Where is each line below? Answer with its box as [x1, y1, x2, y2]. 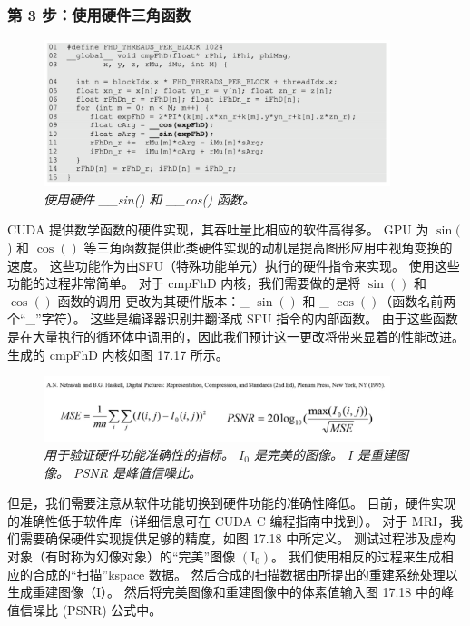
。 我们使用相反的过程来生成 [271, 546, 441, 565]
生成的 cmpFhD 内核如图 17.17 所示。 [7, 344, 229, 363]
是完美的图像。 [253, 445, 343, 464]
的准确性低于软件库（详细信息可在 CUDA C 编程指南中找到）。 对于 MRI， [7, 511, 451, 530]
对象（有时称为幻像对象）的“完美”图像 [7, 546, 236, 565]
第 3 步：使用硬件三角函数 [7, 3, 191, 25]
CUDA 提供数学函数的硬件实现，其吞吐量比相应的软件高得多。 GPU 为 [7, 220, 429, 239]
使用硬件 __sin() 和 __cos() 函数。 [44, 189, 256, 208]
